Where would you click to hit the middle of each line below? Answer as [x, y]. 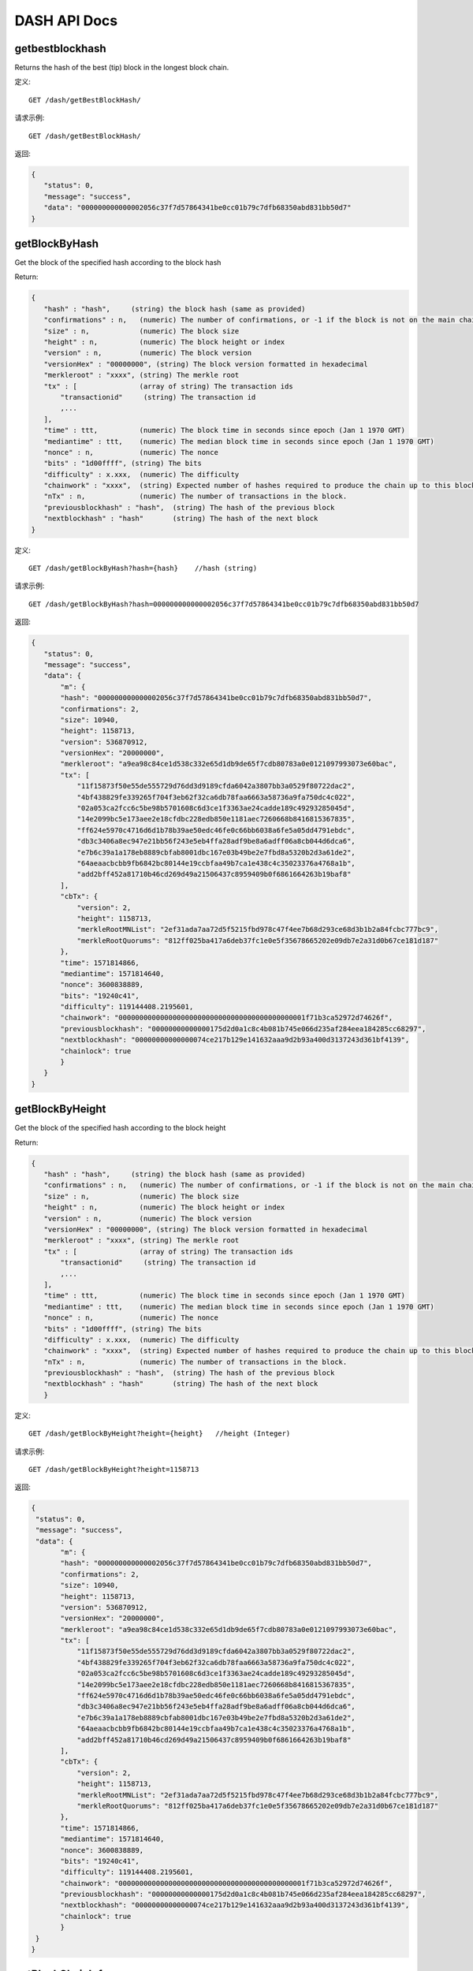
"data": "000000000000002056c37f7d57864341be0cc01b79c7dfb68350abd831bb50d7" [197, 208]
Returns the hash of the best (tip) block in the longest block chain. [122, 68]
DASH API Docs [66, 20]
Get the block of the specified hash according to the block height [120, 1128]
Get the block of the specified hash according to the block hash [118, 263]
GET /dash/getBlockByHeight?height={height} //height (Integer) [160, 1434]
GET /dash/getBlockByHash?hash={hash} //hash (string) [143, 568]
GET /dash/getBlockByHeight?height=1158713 [114, 1470]
